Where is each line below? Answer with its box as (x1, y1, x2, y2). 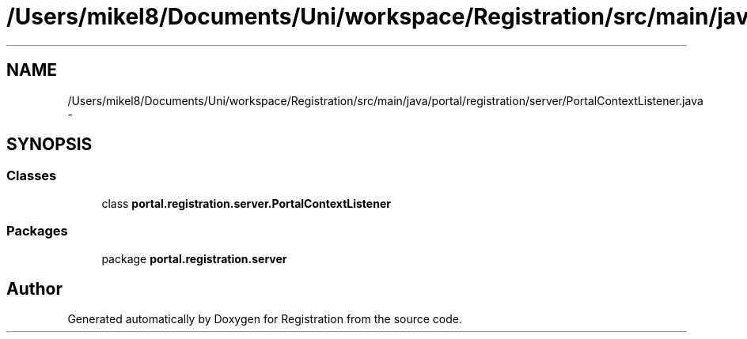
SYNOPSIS (6, 134, 93, 155)
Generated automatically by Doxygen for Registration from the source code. (67, 312, 463, 326)
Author (6, 278, 63, 299)
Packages (6, 223, 68, 239)
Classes (6, 168, 57, 184)
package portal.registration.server (101, 251, 287, 266)
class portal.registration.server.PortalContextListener (101, 196, 391, 210)
